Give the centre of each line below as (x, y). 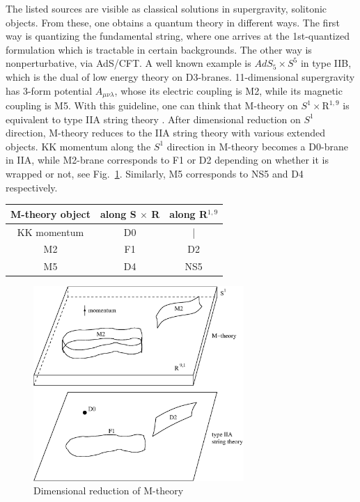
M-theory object (50, 213)
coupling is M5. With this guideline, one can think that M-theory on (152, 105)
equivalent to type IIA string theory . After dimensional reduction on (153, 119)
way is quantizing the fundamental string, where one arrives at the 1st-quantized (178, 36)
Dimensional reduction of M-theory (109, 491)
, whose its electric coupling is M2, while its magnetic (228, 90)
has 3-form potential (49, 90)
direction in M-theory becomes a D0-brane (257, 146)
